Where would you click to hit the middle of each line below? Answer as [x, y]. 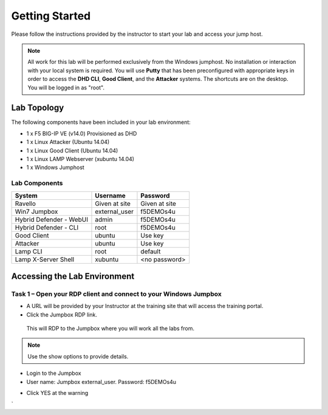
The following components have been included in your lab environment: [101, 122]
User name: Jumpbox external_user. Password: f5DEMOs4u [101, 382]
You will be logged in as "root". [66, 87]
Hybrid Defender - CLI [47, 227]
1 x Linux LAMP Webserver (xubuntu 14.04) [80, 159]
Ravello [26, 204]
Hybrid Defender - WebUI [51, 219]
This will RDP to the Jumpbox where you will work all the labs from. [110, 329]
